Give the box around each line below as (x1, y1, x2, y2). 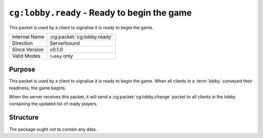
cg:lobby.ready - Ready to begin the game (9, 7, 192, 18)
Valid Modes (12, 52, 41, 59)
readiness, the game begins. (9, 85, 66, 91)
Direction (12, 39, 33, 46)
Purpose (9, 66, 36, 74)
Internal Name (12, 33, 45, 40)
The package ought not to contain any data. (9, 126, 97, 132)
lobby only (49, 52, 73, 59)
